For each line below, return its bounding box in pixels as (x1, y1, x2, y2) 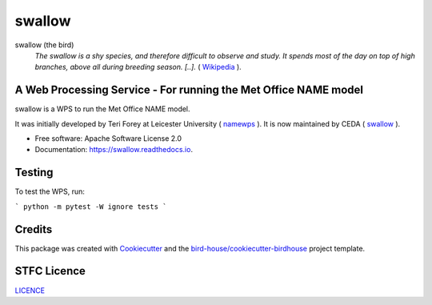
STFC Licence (14, 264, 86, 278)
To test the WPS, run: (14, 187, 86, 196)
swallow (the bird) (14, 40, 74, 50)
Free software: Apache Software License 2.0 (34, 134, 182, 143)
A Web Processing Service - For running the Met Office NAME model (14, 83, 364, 97)
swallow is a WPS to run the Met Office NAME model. (14, 104, 191, 114)
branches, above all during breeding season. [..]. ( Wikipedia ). (34, 62, 242, 72)
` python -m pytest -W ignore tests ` (14, 202, 167, 211)
